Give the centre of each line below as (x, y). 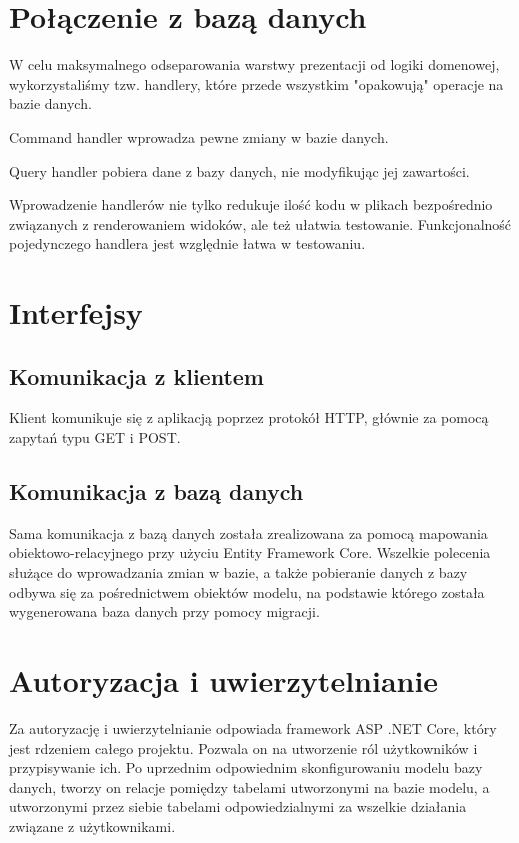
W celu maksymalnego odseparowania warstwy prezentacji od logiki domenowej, (254, 64)
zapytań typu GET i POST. (95, 437)
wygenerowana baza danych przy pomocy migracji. (164, 611)
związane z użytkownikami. (92, 825)
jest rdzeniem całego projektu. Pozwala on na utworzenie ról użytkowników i (243, 747)
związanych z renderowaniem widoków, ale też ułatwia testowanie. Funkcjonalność (260, 223)
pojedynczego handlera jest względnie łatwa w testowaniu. (187, 243)
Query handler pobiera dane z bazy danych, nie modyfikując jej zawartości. (239, 170)
